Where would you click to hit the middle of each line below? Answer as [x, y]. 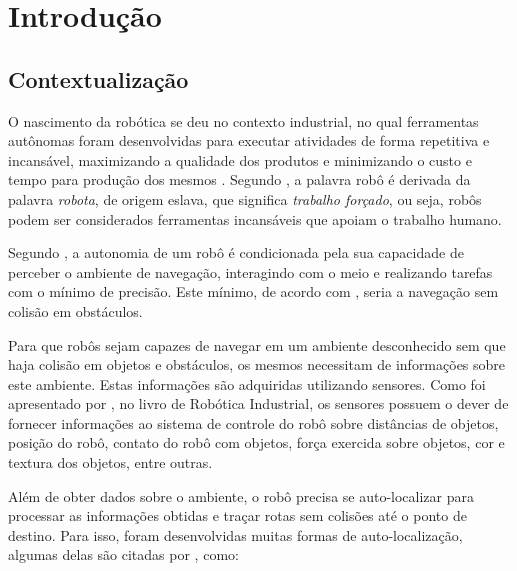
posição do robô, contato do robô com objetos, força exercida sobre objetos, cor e [256, 442]
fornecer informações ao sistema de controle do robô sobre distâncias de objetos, [253, 422]
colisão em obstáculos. [75, 310]
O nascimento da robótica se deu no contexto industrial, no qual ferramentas [243, 120]
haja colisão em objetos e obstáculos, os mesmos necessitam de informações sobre [257, 364]
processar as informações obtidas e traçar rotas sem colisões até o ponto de [237, 515]
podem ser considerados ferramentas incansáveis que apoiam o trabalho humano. [255, 218]
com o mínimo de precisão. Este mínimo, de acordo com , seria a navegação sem [253, 291]
